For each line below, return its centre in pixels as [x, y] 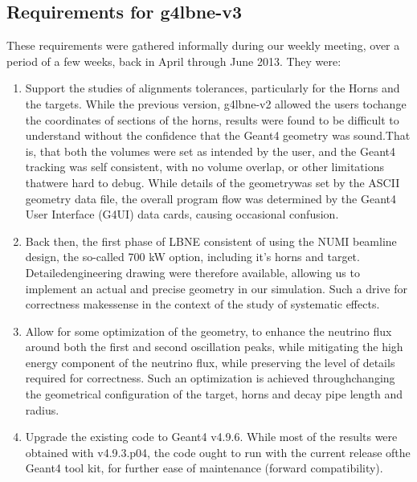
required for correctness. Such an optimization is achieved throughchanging [210, 378]
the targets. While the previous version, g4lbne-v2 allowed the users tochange [216, 103]
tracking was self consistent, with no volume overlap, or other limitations [204, 167]
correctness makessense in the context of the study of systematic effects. [202, 304]
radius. [42, 409]
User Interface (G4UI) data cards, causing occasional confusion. [182, 214]
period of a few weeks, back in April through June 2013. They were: [174, 61]
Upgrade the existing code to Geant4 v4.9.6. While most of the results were [211, 437]
